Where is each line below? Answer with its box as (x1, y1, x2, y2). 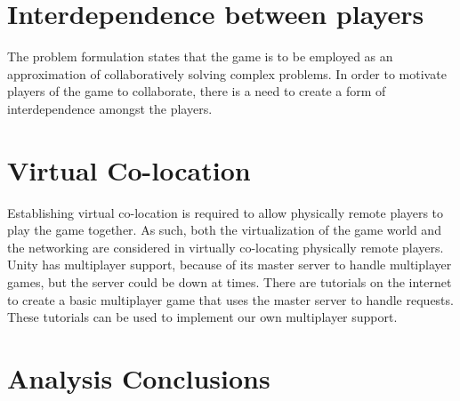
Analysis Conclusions (7, 359, 270, 396)
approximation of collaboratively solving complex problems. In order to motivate (7, 64, 447, 83)
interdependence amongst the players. (7, 99, 213, 117)
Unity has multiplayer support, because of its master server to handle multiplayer (7, 255, 452, 274)
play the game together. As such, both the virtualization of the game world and (7, 221, 441, 239)
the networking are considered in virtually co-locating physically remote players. (7, 237, 444, 256)
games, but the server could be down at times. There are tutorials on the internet (7, 273, 452, 291)
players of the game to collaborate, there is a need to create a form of (7, 82, 386, 100)
